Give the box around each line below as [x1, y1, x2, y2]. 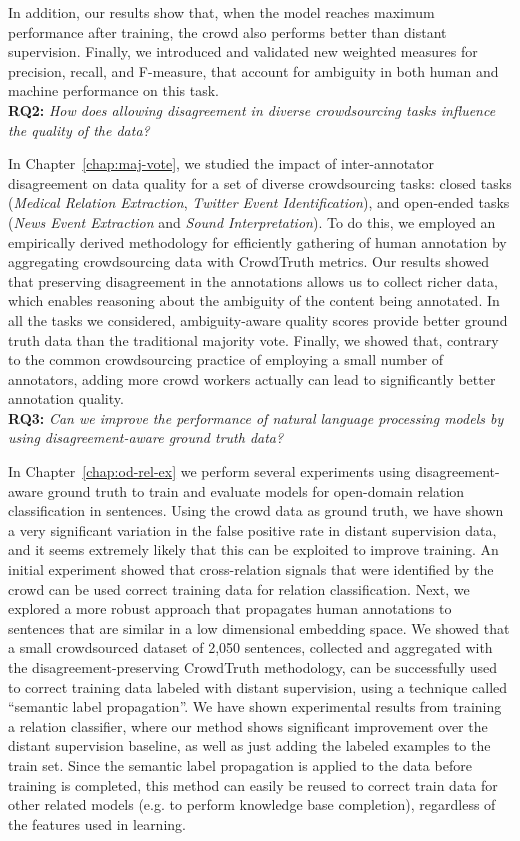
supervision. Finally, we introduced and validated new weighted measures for [8, 41, 478, 62]
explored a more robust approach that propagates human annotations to [8, 598, 452, 619]
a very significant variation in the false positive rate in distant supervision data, [8, 519, 497, 540]
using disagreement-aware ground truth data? [8, 427, 284, 448]
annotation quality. [8, 388, 124, 409]
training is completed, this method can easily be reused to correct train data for [8, 774, 498, 795]
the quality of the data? [8, 119, 150, 140]
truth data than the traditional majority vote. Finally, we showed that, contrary [8, 329, 499, 350]
